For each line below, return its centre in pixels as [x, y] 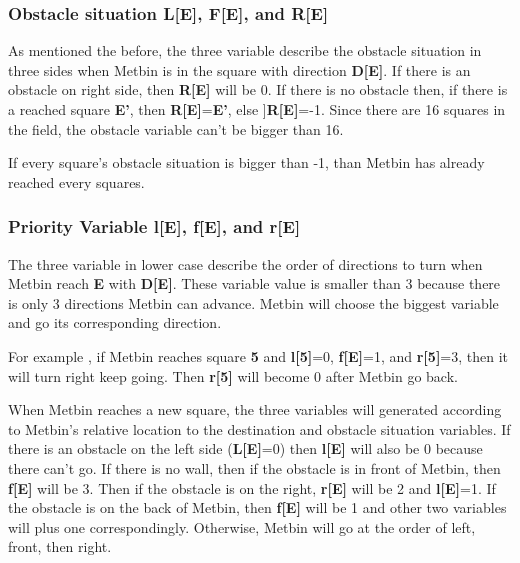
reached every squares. [76, 181]
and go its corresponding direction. [115, 322]
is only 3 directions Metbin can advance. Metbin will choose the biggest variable [253, 302]
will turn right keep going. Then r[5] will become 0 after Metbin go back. [233, 375]
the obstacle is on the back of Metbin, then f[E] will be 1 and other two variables [257, 507]
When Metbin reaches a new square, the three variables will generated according [255, 409]
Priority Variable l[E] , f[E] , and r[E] [154, 226]
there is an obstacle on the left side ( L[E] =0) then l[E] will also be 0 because [245, 448]
